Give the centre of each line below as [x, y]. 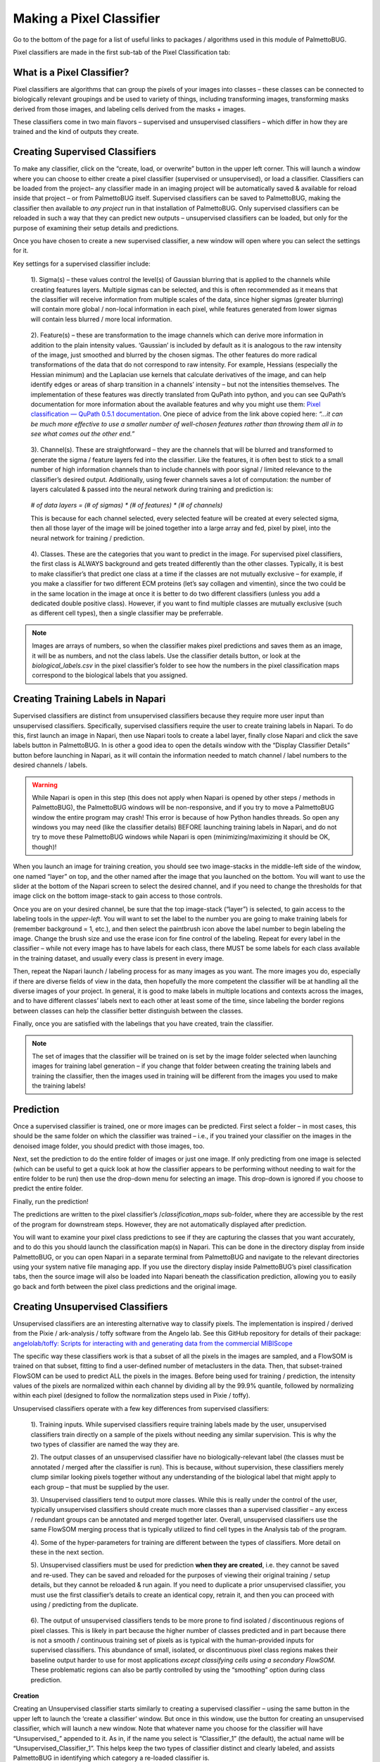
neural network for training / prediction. [88, 538]
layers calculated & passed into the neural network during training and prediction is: [152, 489]
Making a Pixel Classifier [87, 18]
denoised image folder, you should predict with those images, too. [109, 1146]
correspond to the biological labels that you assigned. [110, 675]
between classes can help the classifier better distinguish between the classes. [128, 1011]
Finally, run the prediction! [51, 1201]
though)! [44, 846]
